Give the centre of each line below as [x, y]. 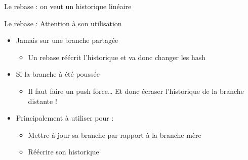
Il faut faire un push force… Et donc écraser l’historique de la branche [136, 91]
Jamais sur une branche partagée [67, 40]
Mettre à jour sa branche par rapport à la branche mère [115, 135]
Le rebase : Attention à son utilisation [63, 23]
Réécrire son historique [64, 152]
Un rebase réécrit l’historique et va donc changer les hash [117, 57]
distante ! [43, 101]
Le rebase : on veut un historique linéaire [68, 6]
